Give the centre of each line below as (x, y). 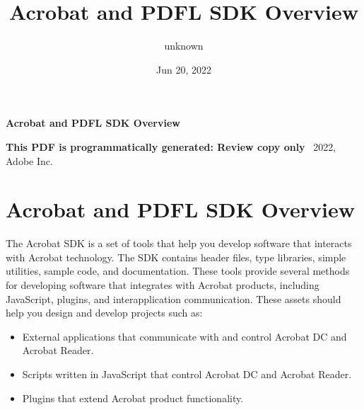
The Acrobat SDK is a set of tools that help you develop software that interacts (179, 243)
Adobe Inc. (29, 160)
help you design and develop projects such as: (104, 313)
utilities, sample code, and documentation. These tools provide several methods (178, 271)
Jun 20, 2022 (184, 69)
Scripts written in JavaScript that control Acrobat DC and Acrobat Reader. (187, 374)
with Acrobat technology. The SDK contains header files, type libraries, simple (176, 257)
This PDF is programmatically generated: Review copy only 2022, (171, 146)
